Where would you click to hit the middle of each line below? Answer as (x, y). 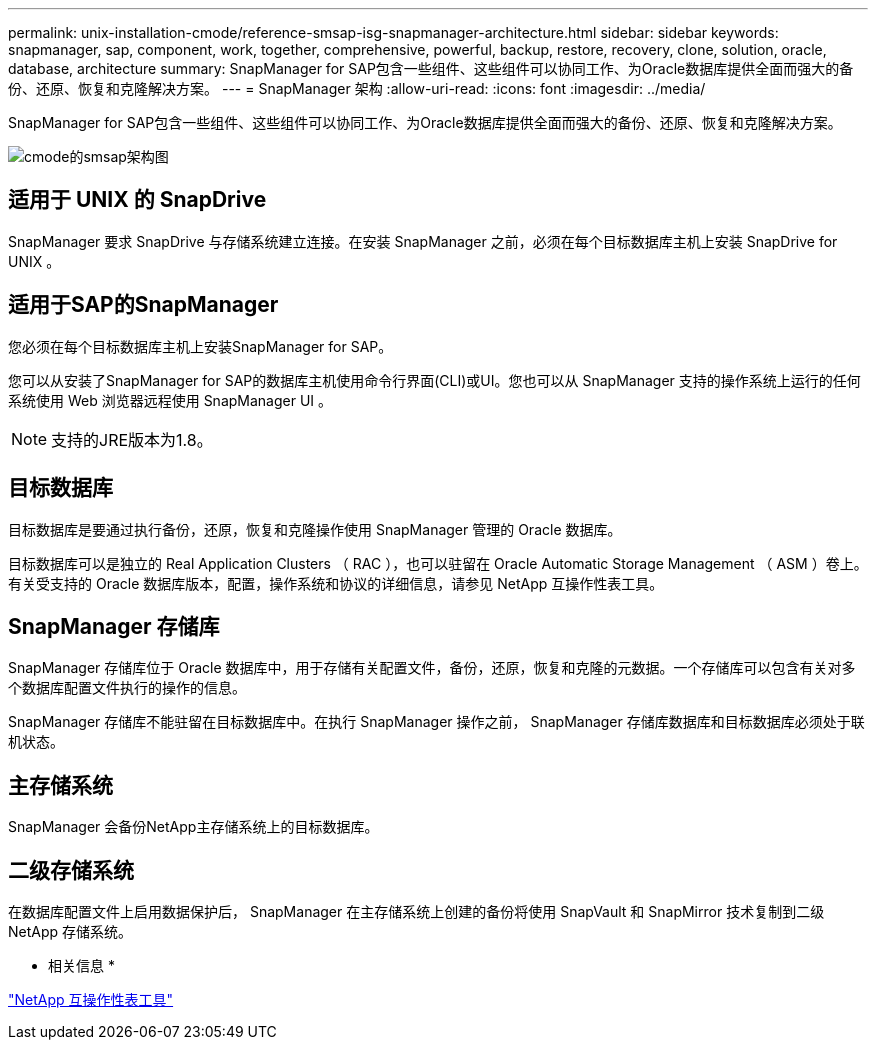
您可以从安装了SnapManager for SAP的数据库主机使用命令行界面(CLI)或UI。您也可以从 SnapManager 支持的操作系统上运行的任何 (434, 380)
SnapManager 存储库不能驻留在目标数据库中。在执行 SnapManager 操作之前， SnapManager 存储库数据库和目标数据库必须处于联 (436, 722)
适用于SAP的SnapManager (143, 305)
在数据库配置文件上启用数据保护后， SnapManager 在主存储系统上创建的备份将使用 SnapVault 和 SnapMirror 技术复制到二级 (416, 912)
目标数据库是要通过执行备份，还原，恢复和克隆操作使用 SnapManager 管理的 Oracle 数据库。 (315, 529)
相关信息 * (81, 966)
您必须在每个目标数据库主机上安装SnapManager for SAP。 (200, 346)
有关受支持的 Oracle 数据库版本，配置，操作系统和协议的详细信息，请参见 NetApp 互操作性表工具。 (336, 583)
